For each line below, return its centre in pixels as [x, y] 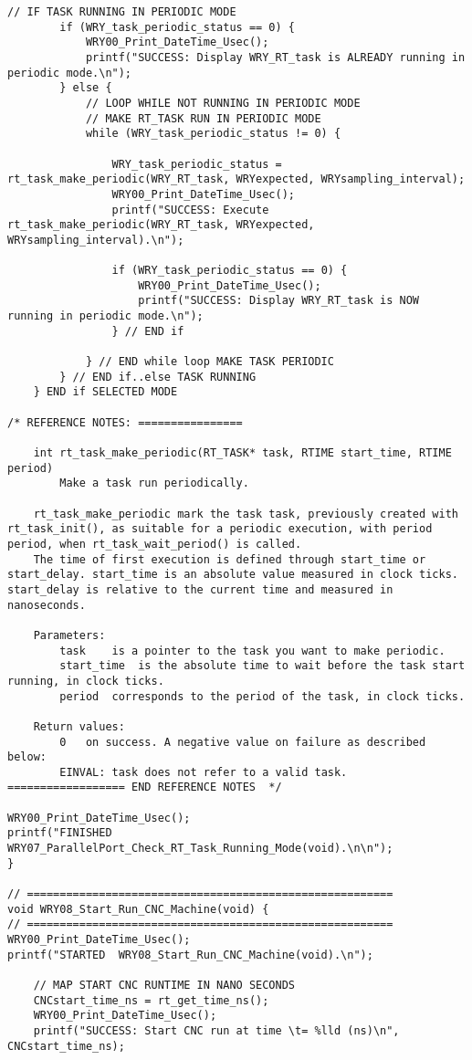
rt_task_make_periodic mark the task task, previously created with [246, 514]
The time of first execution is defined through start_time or [230, 559]
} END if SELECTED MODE [105, 392]
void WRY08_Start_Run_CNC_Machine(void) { [138, 909]
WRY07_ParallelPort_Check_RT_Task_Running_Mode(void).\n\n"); [200, 849]
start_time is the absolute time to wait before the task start [262, 666]
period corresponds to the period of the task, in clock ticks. [262, 696]
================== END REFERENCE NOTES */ [145, 787]
